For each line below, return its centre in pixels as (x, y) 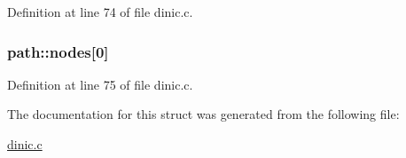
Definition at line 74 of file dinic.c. (100, 12)
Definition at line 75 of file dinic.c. (100, 84)
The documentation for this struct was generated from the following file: (203, 114)
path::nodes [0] (58, 51)
